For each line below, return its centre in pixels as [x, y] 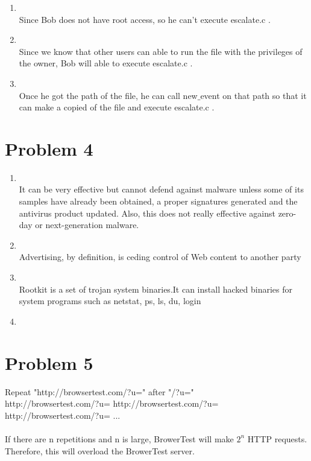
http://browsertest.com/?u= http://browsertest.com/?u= [112, 403]
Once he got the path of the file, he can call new [108, 95]
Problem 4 [49, 148]
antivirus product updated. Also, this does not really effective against [147, 213]
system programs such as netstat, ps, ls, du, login [110, 301]
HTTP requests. [277, 438]
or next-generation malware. [87, 225]
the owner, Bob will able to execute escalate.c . [106, 63]
